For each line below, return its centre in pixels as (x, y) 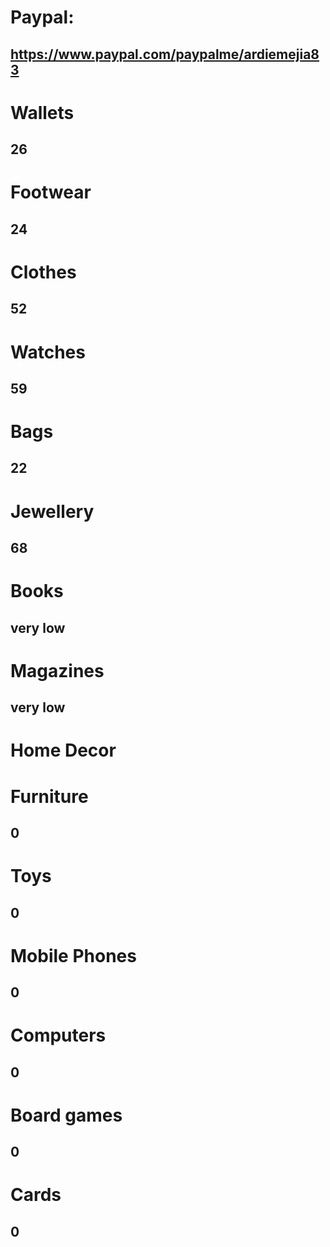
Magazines (57, 670)
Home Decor (63, 750)
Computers (58, 1035)
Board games (66, 1115)
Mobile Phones (73, 955)
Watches (48, 352)
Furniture (49, 796)
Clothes (43, 272)
